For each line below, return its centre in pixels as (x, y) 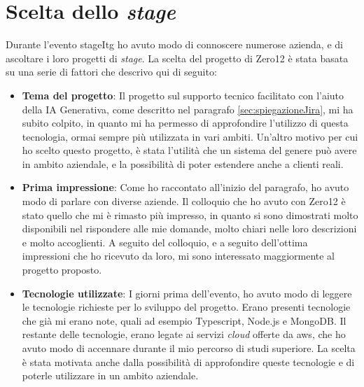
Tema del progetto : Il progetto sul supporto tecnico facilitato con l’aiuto (183, 95)
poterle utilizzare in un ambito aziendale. (110, 375)
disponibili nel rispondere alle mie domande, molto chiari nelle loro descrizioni (189, 228)
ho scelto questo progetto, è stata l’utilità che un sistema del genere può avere (189, 150)
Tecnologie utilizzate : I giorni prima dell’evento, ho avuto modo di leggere (187, 293)
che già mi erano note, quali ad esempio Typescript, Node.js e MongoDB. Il (184, 320)
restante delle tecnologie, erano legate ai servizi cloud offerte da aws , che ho (184, 334)
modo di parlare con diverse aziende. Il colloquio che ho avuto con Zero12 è (184, 201)
